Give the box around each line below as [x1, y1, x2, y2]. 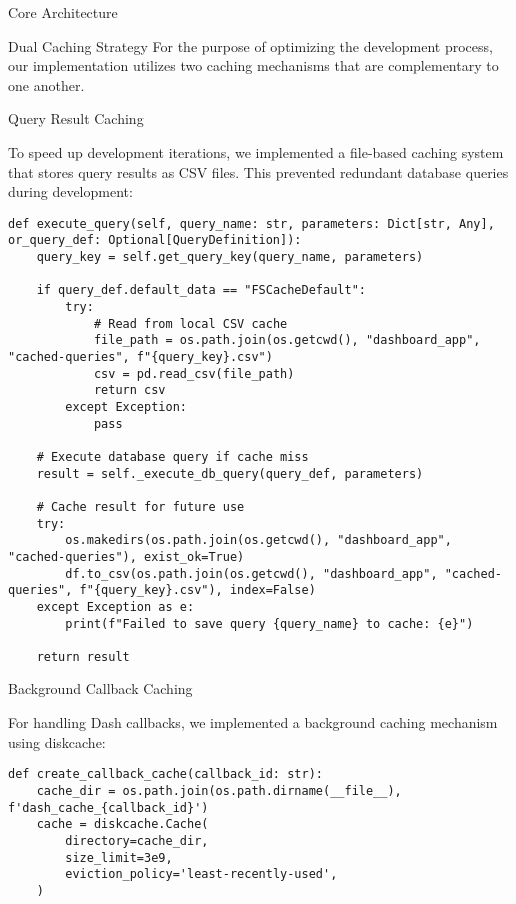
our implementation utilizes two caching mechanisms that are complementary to [8, 55, 499, 76]
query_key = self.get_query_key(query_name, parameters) [36, 250, 424, 265]
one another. [8, 74, 85, 95]
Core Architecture [8, 2, 118, 22]
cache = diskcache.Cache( [36, 817, 209, 832]
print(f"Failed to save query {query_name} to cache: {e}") [65, 616, 474, 631]
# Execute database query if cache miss [36, 449, 309, 464]
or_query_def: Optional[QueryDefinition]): [8, 233, 302, 248]
